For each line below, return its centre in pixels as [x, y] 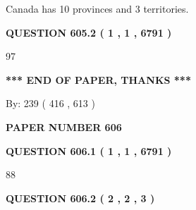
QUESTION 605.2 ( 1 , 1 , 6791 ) [89, 32]
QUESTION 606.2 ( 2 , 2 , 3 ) [80, 198]
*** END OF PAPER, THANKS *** [98, 79]
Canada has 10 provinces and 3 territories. [97, 8]
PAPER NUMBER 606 [64, 126]
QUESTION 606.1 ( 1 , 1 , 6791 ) [89, 150]
